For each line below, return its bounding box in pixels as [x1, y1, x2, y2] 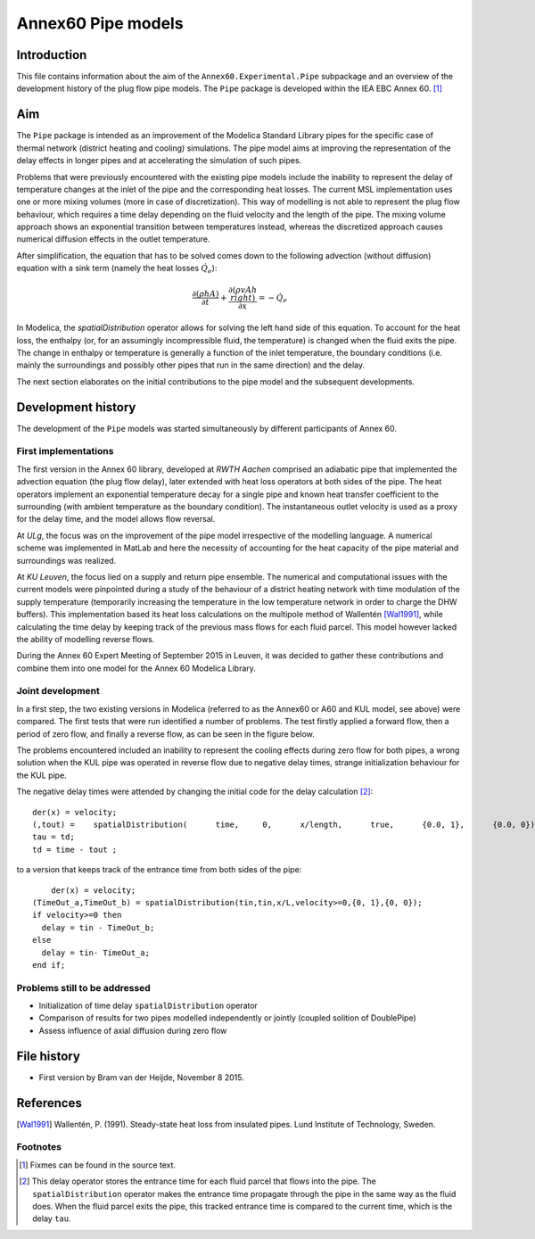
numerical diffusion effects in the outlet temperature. [16, 234, 210, 244]
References [16, 1095, 82, 1111]
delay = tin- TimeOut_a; [41, 947, 151, 958]
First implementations [16, 445, 114, 458]
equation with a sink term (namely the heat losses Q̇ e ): [16, 263, 218, 276]
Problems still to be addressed [16, 981, 151, 994]
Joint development [16, 685, 100, 698]
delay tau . [32, 1213, 71, 1224]
